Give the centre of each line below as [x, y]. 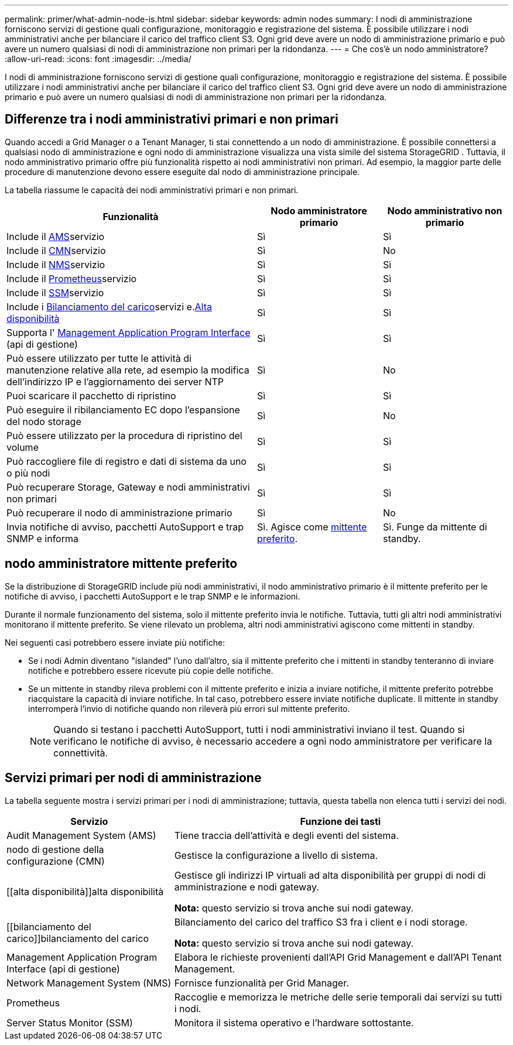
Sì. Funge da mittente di [435, 527]
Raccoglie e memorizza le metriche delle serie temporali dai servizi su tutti [338, 997]
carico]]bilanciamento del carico [78, 938]
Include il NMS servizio [56, 264]
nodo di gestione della [55, 849]
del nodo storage [44, 421]
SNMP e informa [42, 538]
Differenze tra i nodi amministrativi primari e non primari [172, 119]
